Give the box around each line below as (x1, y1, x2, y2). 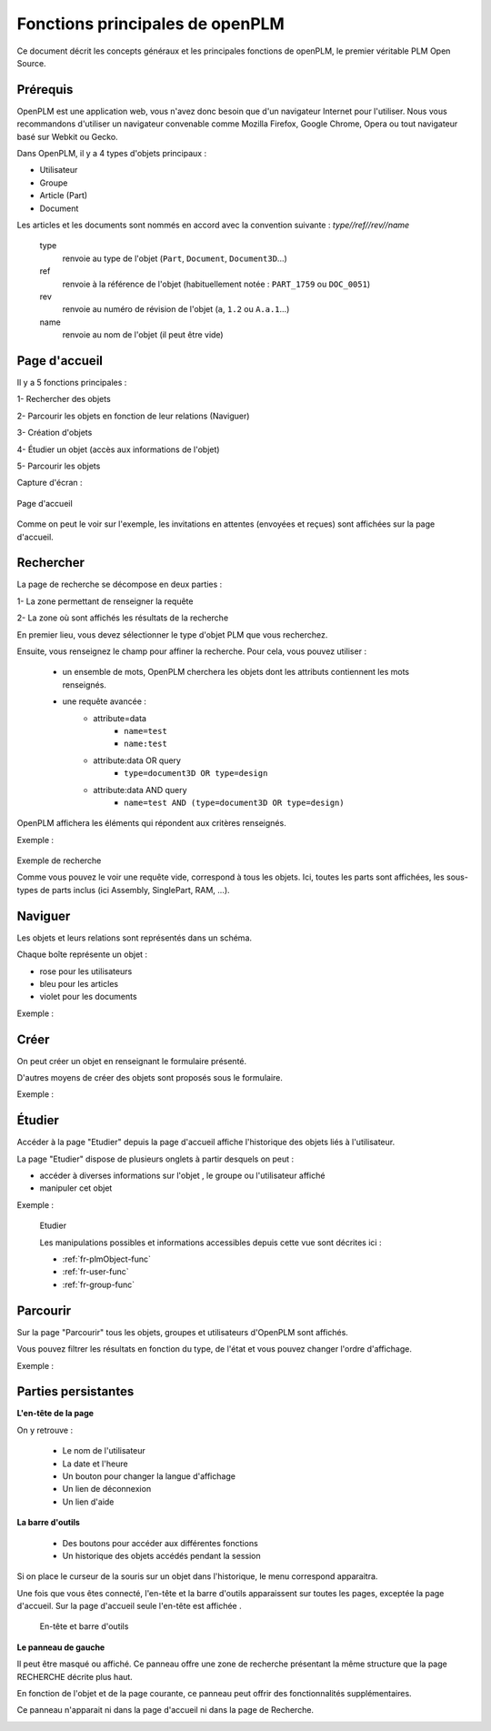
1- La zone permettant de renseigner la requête (16, 596, 194, 607)
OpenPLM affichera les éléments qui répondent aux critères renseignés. (16, 818, 286, 829)
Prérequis (16, 82, 74, 97)
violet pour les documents (39, 991, 137, 1002)
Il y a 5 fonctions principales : (16, 377, 127, 387)
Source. (16, 57, 46, 68)
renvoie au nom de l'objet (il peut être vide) (62, 329, 224, 340)
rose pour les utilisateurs (39, 965, 133, 977)
